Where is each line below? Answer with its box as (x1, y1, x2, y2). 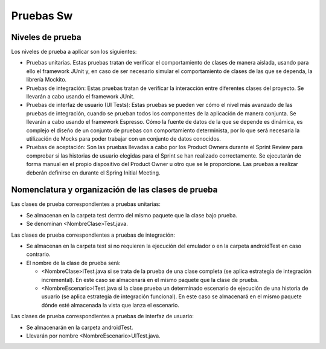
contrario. (26, 251, 51, 258)
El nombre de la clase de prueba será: (26, 259, 121, 266)
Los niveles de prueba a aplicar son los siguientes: (11, 48, 137, 56)
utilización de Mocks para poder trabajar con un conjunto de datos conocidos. (26, 135, 222, 142)
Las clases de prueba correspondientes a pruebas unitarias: (11, 200, 161, 208)
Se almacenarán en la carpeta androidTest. (26, 324, 133, 331)
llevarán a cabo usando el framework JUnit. (26, 93, 135, 100)
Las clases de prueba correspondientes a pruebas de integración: (11, 231, 175, 239)
